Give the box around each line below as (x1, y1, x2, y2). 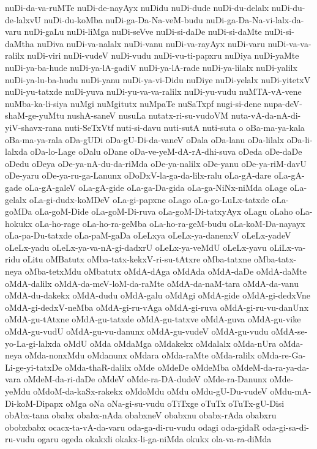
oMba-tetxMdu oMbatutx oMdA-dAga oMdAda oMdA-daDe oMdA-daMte (24, 265, 307, 278)
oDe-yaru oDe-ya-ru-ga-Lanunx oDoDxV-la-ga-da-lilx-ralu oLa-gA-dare (5, 169, 272, 182)
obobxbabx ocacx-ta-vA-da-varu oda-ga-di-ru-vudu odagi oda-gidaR (5, 420, 260, 433)
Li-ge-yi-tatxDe (5, 360, 62, 373)
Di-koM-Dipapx (5, 396, 63, 409)
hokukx (5, 217, 32, 229)
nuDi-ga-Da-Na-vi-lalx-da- (206, 13, 304, 26)
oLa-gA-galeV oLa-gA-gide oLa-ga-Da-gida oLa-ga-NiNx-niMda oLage (24, 180, 288, 193)
